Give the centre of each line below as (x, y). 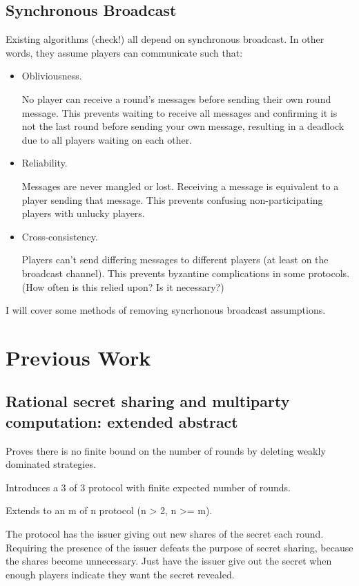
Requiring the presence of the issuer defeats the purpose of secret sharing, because (179, 547)
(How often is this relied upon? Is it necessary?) (123, 286)
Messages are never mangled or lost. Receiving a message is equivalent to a (180, 186)
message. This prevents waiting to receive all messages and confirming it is (179, 112)
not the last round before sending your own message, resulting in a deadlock (183, 126)
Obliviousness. (52, 76)
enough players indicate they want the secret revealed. (120, 574)
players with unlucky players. (83, 213)
